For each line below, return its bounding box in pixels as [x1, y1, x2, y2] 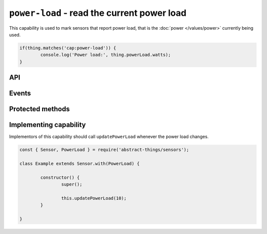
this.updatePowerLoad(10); [61, 195, 127, 201]
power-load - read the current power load [9, 7, 186, 18]
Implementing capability [9, 121, 86, 129]
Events [9, 89, 31, 97]
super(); [61, 182, 83, 187]
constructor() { [40, 175, 80, 180]
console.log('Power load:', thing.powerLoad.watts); [40, 52, 171, 58]
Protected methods [9, 105, 70, 113]
